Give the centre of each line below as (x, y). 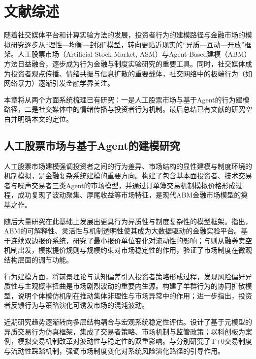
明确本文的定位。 (45, 118)
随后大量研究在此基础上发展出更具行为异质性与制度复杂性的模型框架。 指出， (128, 221)
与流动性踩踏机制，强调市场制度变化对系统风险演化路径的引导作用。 (114, 350)
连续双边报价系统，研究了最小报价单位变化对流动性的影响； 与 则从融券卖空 (131, 240)
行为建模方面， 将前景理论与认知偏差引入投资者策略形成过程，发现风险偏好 (125, 276)
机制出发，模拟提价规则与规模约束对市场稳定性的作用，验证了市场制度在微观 (128, 250)
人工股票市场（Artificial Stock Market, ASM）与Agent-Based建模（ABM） (134, 54)
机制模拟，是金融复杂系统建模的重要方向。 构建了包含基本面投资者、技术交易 (128, 176)
